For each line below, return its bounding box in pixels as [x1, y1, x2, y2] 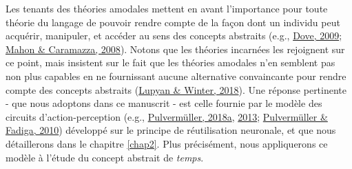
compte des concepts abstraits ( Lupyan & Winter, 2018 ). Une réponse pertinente [6, 82, 347, 97]
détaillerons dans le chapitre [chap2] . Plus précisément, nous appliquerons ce [6, 136, 328, 150]
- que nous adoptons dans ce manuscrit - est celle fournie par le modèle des [6, 96, 322, 110]
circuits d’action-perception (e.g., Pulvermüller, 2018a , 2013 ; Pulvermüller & [6, 109, 328, 123]
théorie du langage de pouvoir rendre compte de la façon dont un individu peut [6, 14, 340, 29]
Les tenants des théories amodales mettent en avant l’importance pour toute [6, 1, 328, 15]
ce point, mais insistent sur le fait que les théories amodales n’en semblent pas [6, 55, 335, 70]
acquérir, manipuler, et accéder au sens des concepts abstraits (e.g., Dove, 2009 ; [6, 28, 342, 43]
